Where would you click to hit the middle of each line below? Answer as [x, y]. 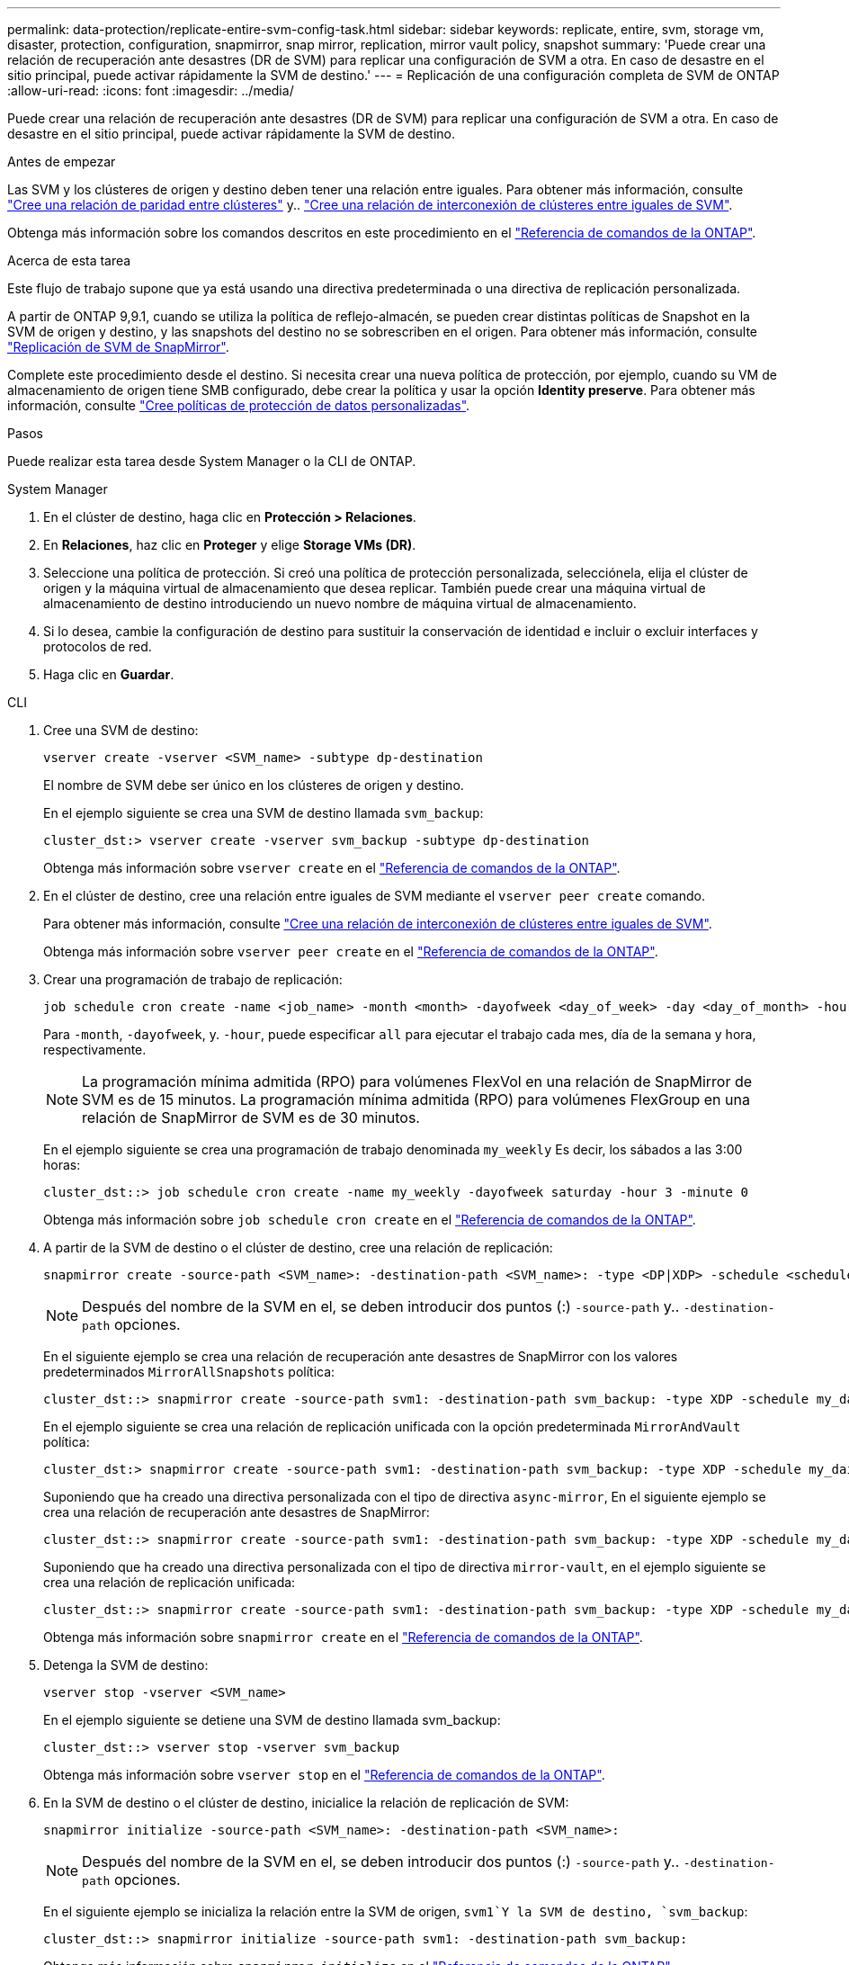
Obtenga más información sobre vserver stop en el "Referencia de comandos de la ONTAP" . [324, 1775]
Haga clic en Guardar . [109, 674]
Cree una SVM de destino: [121, 730]
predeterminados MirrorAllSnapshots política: [189, 1372]
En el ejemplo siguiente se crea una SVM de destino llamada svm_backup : [264, 813]
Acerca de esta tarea [69, 260]
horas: [62, 1165]
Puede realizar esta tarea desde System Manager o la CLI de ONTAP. [212, 461]
